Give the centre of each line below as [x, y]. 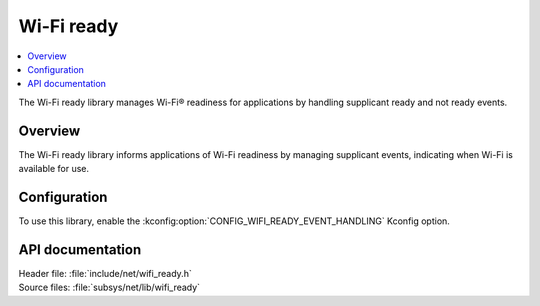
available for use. [54, 169]
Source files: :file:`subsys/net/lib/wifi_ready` [109, 287]
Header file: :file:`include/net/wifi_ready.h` [105, 273]
